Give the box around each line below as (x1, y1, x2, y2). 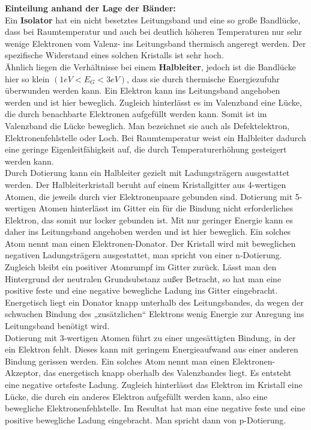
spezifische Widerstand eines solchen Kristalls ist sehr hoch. (5, 49, 224, 61)
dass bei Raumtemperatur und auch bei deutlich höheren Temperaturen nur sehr (5, 25, 303, 38)
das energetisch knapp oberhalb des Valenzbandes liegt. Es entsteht (43, 366, 292, 379)
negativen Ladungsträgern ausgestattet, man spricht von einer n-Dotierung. (5, 249, 282, 261)
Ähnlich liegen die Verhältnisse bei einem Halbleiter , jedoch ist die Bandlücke (5, 60, 296, 73)
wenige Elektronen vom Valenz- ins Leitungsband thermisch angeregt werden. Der (5, 37, 306, 49)
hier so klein (5, 72, 50, 85)
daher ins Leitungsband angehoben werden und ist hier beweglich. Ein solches (5, 225, 291, 238)
